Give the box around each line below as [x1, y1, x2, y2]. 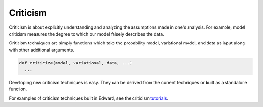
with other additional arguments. [9, 47, 74, 53]
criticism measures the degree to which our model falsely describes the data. [9, 31, 164, 37]
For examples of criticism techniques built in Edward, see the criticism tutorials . [9, 95, 168, 101]
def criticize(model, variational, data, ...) [19, 60, 132, 65]
